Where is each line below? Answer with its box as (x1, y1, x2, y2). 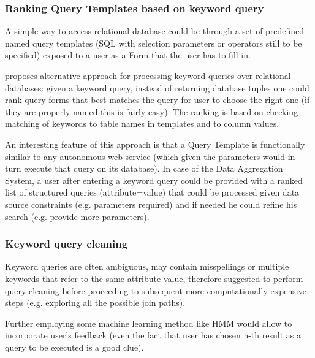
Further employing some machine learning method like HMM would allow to (5, 316, 292, 329)
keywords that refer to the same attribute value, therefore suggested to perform (5, 272, 303, 284)
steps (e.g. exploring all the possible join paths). (5, 296, 186, 309)
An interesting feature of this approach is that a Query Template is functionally (5, 137, 305, 150)
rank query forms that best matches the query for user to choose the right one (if (5, 93, 310, 106)
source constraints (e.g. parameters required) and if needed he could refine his (5, 197, 297, 210)
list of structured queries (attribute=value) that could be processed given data (5, 186, 300, 199)
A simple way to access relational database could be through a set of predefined (5, 25, 305, 37)
